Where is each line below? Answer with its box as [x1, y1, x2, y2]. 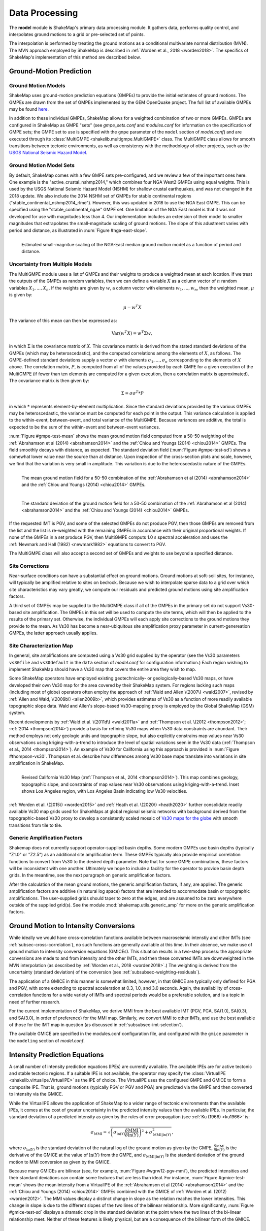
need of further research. [9, 999, 61, 1004]
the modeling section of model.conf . [9, 1037, 85, 1043]
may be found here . [9, 106, 49, 112]
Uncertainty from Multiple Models [9, 261, 92, 268]
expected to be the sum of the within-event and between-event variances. [9, 424, 160, 430]
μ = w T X [123, 304, 142, 310]
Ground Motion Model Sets [9, 162, 75, 169]
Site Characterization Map [9, 642, 73, 649]
